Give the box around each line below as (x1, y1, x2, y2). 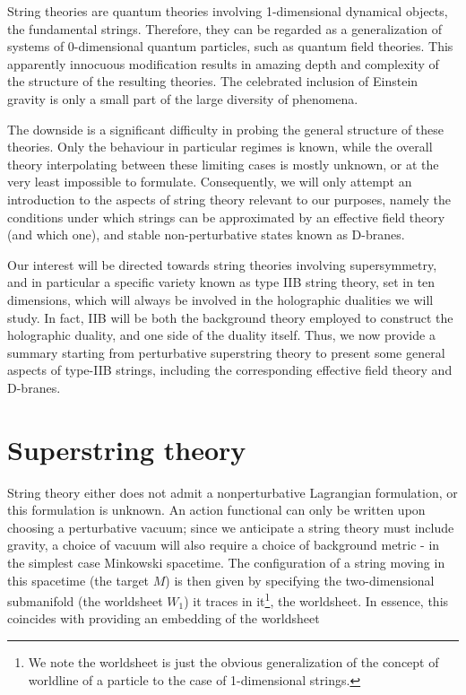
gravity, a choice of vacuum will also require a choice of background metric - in (7, 535, 440, 554)
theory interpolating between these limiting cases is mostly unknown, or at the (7, 154, 439, 173)
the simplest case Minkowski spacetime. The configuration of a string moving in (7, 552, 445, 571)
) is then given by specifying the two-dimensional (165, 570, 435, 589)
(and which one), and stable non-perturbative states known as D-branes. (7, 225, 405, 244)
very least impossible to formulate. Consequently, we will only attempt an (7, 172, 412, 191)
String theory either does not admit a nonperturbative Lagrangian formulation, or (7, 482, 458, 501)
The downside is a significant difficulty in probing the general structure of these (7, 119, 444, 138)
